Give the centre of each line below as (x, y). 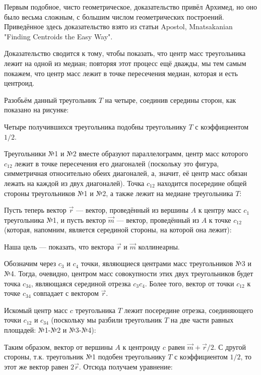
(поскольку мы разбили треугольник (107, 320)
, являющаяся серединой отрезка (81, 283)
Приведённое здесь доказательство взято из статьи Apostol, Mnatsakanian (118, 26)
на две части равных (202, 320)
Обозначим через (30, 263)
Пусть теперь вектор (35, 210)
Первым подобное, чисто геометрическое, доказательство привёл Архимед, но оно (130, 7)
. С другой (230, 347)
